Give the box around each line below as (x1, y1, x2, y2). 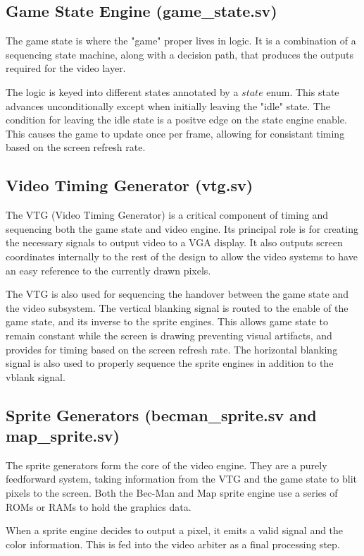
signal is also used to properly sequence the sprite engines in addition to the (6, 356, 334, 370)
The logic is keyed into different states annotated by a (6, 84, 239, 99)
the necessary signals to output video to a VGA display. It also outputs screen (6, 235, 343, 250)
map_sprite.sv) (6, 425, 120, 447)
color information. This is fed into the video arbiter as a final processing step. (6, 536, 340, 551)
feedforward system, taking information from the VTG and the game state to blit (6, 471, 358, 486)
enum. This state (266, 84, 339, 99)
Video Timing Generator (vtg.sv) (6, 174, 253, 196)
